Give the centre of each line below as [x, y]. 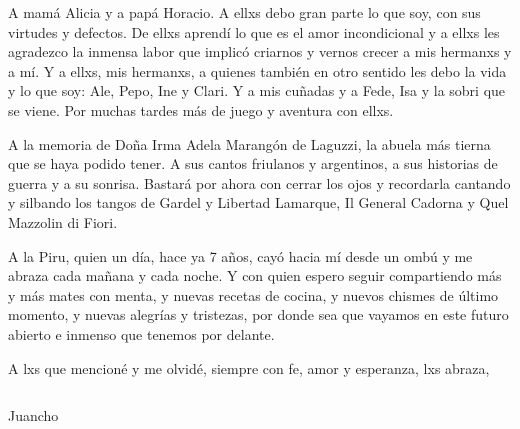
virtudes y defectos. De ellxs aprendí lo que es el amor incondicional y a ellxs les [254, 31]
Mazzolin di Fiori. [63, 221]
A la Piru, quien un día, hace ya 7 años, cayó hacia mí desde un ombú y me [240, 255]
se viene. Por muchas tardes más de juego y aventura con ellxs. [201, 109]
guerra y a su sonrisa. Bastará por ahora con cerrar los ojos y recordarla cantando [259, 182]
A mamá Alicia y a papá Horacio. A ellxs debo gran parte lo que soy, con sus [244, 12]
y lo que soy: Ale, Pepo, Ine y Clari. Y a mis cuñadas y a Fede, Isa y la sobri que [257, 90]
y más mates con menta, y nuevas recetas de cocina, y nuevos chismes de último [253, 294]
